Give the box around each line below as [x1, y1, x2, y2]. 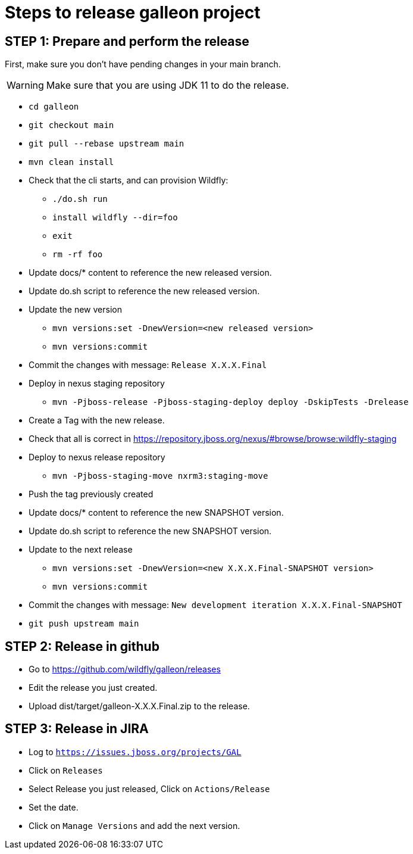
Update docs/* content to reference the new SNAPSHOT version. [29, 507, 284, 518]
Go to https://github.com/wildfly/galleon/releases [29, 664, 221, 675]
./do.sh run [52, 194, 108, 204]
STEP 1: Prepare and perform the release [5, 33, 249, 49]
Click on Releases [29, 765, 103, 775]
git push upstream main [29, 619, 139, 629]
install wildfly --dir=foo [52, 213, 178, 223]
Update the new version [29, 304, 122, 315]
